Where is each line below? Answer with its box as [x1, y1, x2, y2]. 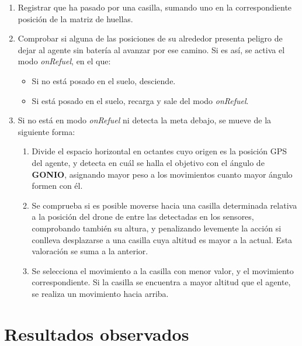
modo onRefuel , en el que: [18, 55, 111, 67]
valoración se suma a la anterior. [32, 245, 148, 257]
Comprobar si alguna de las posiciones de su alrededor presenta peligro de [18, 32, 283, 44]
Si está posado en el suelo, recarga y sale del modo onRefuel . [32, 94, 249, 106]
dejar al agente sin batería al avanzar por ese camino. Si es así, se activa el [18, 43, 285, 56]
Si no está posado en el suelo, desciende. [32, 74, 176, 86]
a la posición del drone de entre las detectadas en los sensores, [32, 210, 254, 223]
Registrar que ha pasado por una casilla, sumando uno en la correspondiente [18, 1, 292, 13]
